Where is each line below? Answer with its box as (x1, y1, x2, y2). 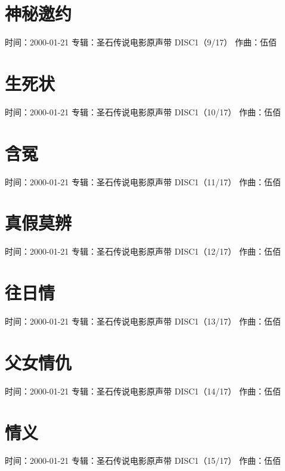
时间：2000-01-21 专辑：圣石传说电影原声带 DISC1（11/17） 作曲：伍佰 (5, 175, 281, 188)
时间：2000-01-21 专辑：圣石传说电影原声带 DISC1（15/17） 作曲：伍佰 (5, 454, 281, 467)
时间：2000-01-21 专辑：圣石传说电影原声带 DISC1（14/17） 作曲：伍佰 (5, 384, 281, 397)
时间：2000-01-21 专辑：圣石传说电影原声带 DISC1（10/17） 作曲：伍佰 (5, 105, 281, 118)
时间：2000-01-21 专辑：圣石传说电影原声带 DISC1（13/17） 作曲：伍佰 (5, 315, 281, 327)
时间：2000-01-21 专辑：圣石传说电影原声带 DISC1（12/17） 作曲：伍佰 (5, 245, 281, 258)
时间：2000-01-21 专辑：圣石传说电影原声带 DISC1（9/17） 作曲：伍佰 (5, 36, 277, 48)
